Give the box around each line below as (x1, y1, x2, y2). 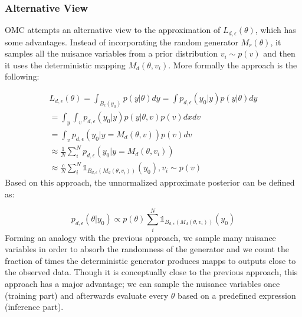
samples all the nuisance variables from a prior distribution (5, 47, 218, 60)
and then (263, 47, 296, 60)
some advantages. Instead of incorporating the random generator (5, 35, 238, 48)
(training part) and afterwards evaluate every (5, 289, 169, 301)
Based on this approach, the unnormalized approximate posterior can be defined (5, 176, 295, 189)
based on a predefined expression (178, 289, 296, 301)
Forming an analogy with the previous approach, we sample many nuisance (5, 231, 276, 243)
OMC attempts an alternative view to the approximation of (5, 24, 221, 36)
